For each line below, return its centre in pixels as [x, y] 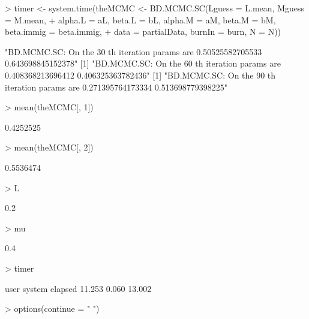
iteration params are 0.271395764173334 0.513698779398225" [116, 87]
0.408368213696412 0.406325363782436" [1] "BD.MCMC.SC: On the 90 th [140, 75]
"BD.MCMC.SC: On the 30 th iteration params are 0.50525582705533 [133, 51]
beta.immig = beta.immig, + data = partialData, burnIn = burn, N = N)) [143, 31]
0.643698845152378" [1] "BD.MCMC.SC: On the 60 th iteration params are [143, 63]
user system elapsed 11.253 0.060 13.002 [78, 288]
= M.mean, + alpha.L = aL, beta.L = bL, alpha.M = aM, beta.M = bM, [140, 19]
